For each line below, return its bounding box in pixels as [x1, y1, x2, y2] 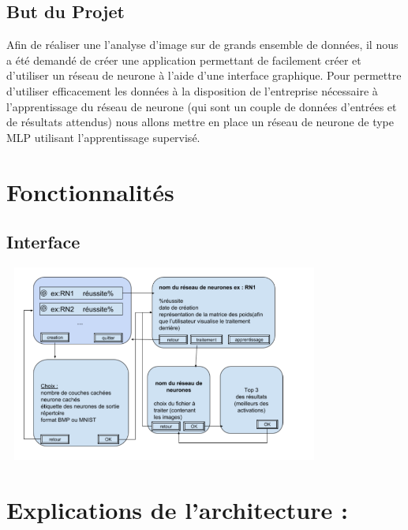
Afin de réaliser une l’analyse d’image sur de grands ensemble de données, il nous [6, 36, 399, 53]
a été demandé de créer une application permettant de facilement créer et [6, 51, 361, 68]
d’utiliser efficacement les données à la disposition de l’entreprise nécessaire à [6, 82, 378, 99]
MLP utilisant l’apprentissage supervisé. [6, 129, 200, 145]
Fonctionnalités [6, 175, 174, 207]
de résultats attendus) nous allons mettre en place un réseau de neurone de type [6, 114, 394, 130]
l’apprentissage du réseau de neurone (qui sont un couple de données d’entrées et [6, 98, 397, 114]
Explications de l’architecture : [6, 493, 348, 525]
